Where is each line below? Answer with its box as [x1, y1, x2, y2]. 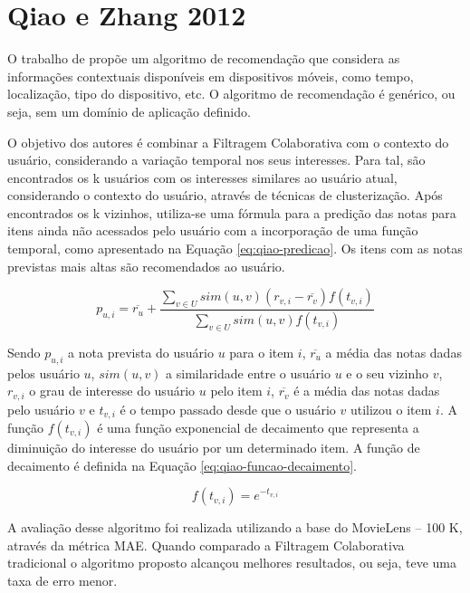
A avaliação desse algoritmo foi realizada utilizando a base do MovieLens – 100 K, [7, 518, 463, 537]
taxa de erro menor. [7, 570, 118, 589]
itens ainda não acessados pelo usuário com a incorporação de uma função [7, 221, 418, 240]
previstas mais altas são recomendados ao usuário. [7, 256, 285, 275]
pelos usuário [7, 363, 80, 382]
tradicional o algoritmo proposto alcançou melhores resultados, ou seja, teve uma [7, 553, 457, 572]
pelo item [210, 381, 263, 400]
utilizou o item [350, 399, 432, 418]
